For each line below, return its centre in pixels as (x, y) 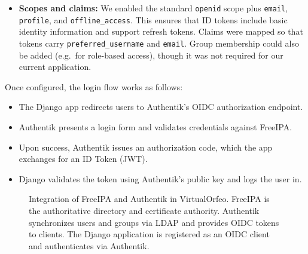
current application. (55, 67)
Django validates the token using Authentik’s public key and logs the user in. (160, 178)
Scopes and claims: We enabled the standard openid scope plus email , (153, 8)
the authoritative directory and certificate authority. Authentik (144, 210)
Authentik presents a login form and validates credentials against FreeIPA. (155, 126)
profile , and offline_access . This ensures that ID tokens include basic (153, 19)
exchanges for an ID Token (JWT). (83, 159)
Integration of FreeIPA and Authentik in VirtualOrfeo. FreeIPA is (149, 199)
